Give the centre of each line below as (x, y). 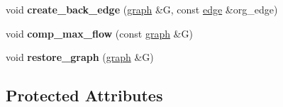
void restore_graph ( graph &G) (80, 57)
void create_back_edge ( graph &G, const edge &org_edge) (142, 9)
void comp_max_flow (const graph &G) (99, 33)
